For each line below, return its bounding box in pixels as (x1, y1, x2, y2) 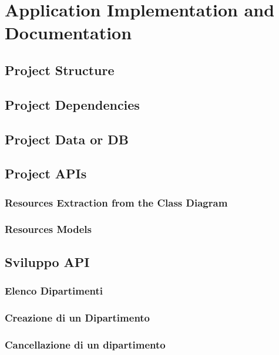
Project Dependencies (5, 95, 140, 113)
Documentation (5, 21, 132, 45)
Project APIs (5, 164, 87, 182)
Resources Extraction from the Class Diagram (5, 195, 228, 209)
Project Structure (5, 60, 115, 79)
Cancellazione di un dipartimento (5, 337, 166, 351)
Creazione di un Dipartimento (5, 310, 150, 324)
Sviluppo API (5, 252, 90, 271)
